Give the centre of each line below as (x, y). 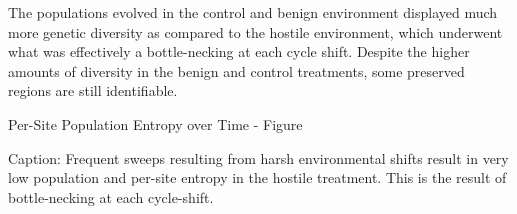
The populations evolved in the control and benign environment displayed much (253, 12)
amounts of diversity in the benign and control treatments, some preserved (236, 70)
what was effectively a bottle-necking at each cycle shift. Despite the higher (239, 51)
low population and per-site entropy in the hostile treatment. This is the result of (257, 177)
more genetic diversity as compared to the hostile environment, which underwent (255, 31)
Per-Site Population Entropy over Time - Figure (155, 123)
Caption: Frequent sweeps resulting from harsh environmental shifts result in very (258, 157)
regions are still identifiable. (93, 90)
